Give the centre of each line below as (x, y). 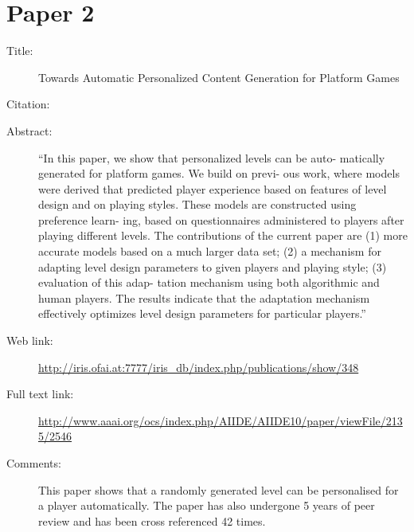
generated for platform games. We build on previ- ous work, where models (219, 173)
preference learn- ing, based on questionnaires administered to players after (221, 219)
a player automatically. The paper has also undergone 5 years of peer (207, 505)
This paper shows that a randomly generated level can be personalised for (219, 489)
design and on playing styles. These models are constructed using (197, 204)
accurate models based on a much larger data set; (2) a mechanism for (210, 251)
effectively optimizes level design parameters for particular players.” (202, 313)
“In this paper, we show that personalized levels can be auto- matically (212, 157)
